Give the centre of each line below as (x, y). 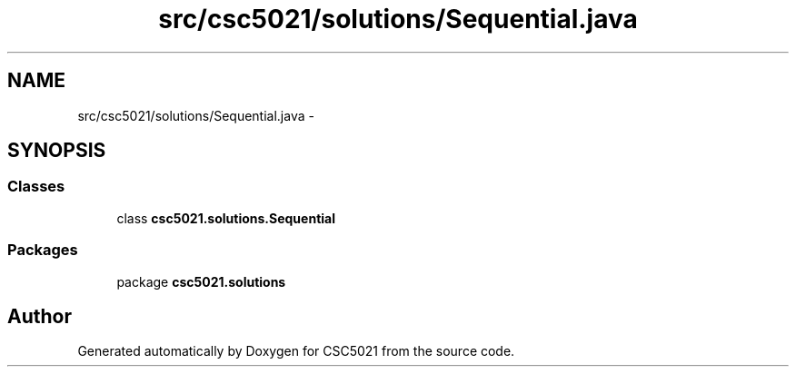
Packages (43, 250)
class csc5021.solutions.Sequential (226, 218)
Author (40, 316)
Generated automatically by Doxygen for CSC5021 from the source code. (296, 351)
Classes (36, 187)
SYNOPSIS (57, 151)
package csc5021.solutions (201, 281)
